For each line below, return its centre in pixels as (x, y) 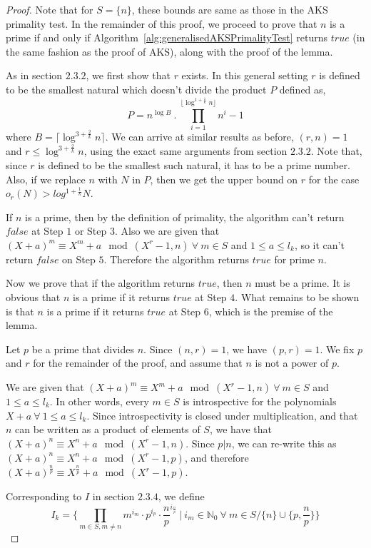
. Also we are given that (167, 231)
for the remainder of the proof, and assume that (138, 363)
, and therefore (217, 457)
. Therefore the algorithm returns (177, 259)
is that (20, 311)
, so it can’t (319, 244)
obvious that (33, 297)
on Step (79, 259)
